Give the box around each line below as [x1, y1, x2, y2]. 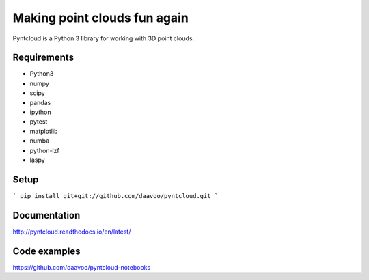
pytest [29, 117, 48, 126]
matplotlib [29, 127, 58, 135]
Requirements [12, 52, 74, 64]
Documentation [12, 209, 81, 221]
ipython [29, 108, 51, 116]
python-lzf [29, 146, 59, 154]
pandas [29, 98, 51, 107]
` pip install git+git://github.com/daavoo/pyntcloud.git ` [12, 192, 219, 199]
